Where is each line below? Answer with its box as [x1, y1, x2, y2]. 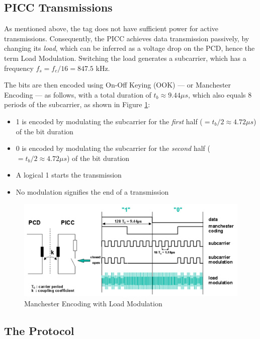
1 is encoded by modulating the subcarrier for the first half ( [16, 116, 203, 126]
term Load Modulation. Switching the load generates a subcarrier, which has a [4, 52, 246, 63]
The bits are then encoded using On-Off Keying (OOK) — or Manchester [4, 79, 231, 90]
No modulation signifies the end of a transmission [16, 186, 169, 197]
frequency [4, 62, 34, 73]
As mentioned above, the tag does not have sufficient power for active [4, 23, 219, 34]
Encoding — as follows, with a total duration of [4, 89, 151, 100]
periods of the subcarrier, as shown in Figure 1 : [4, 99, 150, 110]
